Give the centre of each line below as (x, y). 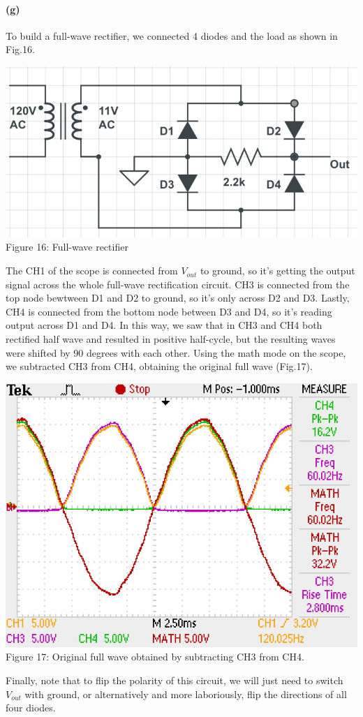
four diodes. (31, 708)
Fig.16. (20, 49)
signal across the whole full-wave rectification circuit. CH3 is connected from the (178, 284)
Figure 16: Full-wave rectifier (67, 247)
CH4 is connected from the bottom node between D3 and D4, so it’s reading (169, 311)
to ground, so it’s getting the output (277, 271)
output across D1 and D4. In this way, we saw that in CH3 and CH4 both (164, 325)
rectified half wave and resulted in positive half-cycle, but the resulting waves (171, 339)
